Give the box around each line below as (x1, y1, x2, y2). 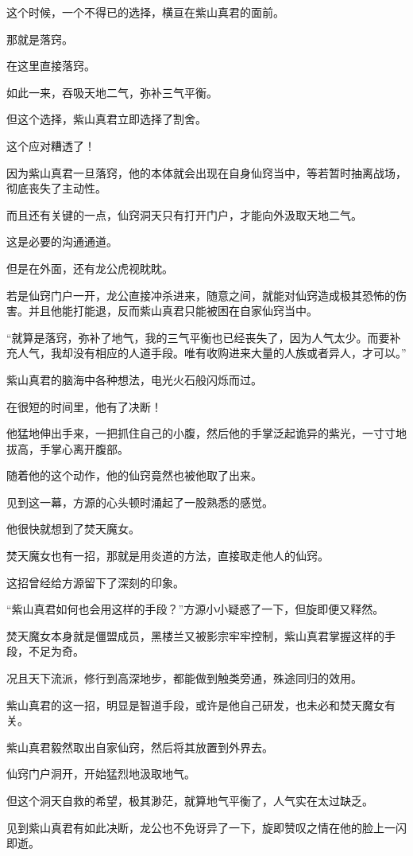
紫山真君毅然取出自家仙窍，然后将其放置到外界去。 (6, 738, 273, 755)
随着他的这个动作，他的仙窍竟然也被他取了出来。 (6, 467, 262, 484)
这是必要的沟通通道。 (6, 233, 118, 250)
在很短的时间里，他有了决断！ (6, 398, 162, 414)
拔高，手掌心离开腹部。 (6, 440, 129, 457)
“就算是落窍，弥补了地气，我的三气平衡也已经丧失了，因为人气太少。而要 (6, 329, 390, 345)
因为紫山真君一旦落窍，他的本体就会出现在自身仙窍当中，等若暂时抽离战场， (6, 164, 407, 181)
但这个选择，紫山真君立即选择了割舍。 (6, 111, 206, 127)
